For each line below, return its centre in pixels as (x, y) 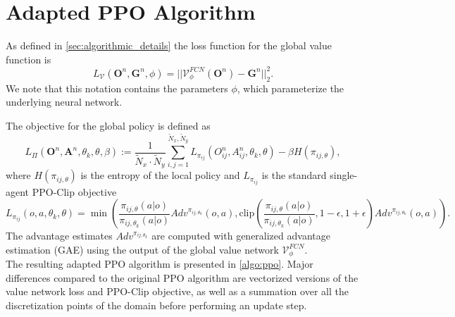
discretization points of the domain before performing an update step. (156, 305)
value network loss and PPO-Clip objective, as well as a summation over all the (177, 291)
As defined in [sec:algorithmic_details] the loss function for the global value (169, 45)
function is (29, 59)
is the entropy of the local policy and (160, 175)
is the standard (294, 175)
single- (344, 175)
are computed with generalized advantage (241, 236)
